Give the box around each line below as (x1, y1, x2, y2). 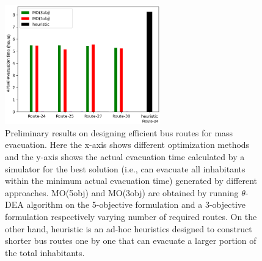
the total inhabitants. (5, 246, 85, 259)
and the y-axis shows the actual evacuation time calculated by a (5, 150, 245, 163)
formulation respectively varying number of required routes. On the (5, 210, 257, 222)
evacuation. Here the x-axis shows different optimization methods (5, 138, 250, 151)
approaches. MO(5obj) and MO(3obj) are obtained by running (5, 186, 239, 199)
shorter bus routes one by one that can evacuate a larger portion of (5, 234, 257, 247)
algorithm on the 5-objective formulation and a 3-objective (26, 198, 246, 211)
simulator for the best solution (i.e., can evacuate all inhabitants (5, 162, 246, 175)
